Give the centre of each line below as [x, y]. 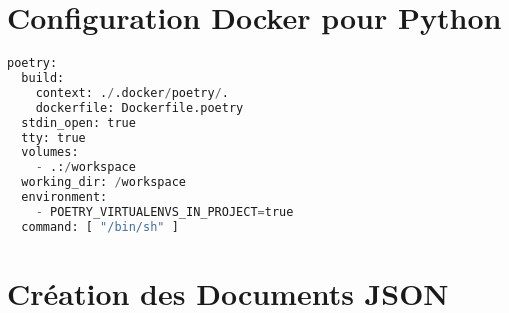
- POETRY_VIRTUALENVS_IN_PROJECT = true [164, 211]
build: [43, 78]
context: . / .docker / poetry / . [132, 92]
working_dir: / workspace [103, 182]
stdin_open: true [78, 122]
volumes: [50, 152]
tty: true [53, 137]
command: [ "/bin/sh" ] [100, 226]
